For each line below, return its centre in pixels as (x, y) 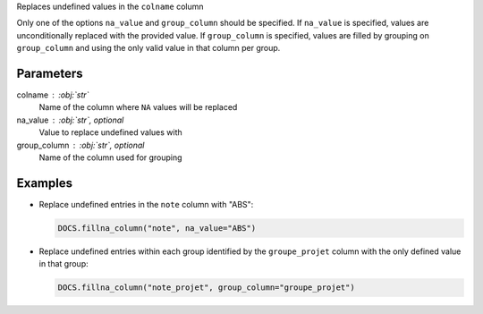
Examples (45, 183)
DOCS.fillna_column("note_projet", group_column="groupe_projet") (206, 288)
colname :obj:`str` (53, 95)
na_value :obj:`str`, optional (70, 120)
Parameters (50, 73)
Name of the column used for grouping (110, 157)
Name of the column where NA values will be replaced (138, 107)
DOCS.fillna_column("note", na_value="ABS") (157, 228)
